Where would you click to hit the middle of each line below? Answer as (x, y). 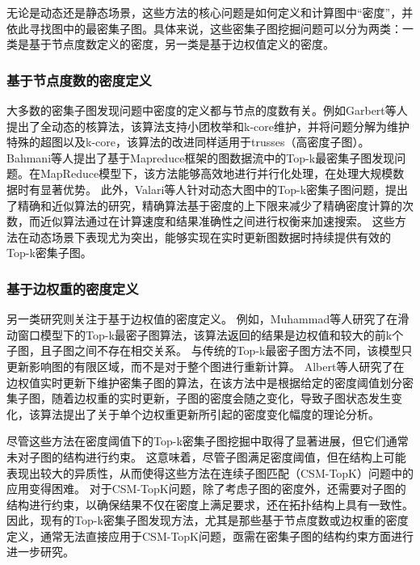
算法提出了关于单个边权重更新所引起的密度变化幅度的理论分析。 (210, 413)
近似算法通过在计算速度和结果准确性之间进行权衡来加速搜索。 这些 (217, 221)
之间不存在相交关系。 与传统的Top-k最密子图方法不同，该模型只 (243, 350)
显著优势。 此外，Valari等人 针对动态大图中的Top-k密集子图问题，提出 (224, 189)
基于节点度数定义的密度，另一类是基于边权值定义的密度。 (181, 44)
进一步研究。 (40, 552)
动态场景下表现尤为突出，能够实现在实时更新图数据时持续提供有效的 (210, 236)
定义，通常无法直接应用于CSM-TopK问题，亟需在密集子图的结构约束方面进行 (210, 535)
